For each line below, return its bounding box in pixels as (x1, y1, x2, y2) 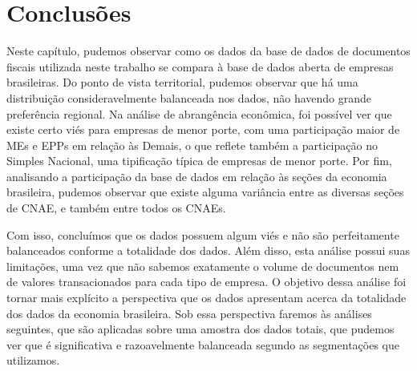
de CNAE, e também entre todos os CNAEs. (6, 200, 226, 216)
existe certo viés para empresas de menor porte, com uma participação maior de (6, 121, 400, 138)
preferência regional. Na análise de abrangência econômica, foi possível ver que (6, 105, 392, 122)
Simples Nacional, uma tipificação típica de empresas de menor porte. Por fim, (6, 152, 392, 169)
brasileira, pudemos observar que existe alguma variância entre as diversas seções (6, 183, 404, 200)
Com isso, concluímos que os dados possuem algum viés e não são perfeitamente (6, 226, 399, 243)
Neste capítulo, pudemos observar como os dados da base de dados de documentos (6, 42, 411, 59)
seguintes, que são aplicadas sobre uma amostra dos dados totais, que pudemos (6, 321, 395, 337)
